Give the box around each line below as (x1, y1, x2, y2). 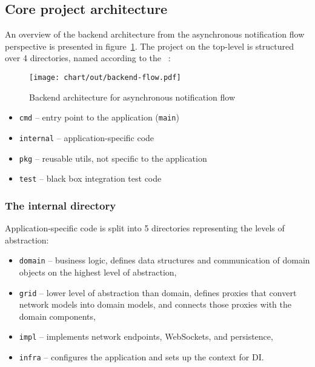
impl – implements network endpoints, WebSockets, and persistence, (19, 330, 273, 343)
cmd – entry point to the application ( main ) (19, 111, 179, 124)
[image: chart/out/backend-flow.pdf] (29, 73, 181, 82)
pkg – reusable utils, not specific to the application (19, 151, 207, 164)
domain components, (19, 309, 96, 322)
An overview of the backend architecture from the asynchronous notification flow (5, 28, 305, 41)
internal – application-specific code (19, 131, 154, 144)
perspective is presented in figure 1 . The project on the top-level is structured (5, 39, 294, 52)
